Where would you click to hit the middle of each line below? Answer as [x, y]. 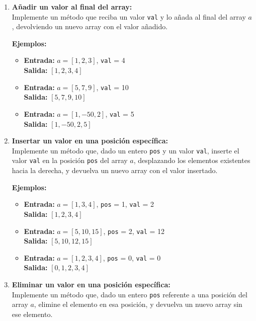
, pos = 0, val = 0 [132, 257]
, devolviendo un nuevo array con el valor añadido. [90, 26]
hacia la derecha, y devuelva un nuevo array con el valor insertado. [115, 170]
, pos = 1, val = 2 [125, 204]
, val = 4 [111, 60]
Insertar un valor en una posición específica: [90, 141]
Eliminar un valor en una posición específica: [91, 285]
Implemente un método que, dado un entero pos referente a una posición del [130, 294]
